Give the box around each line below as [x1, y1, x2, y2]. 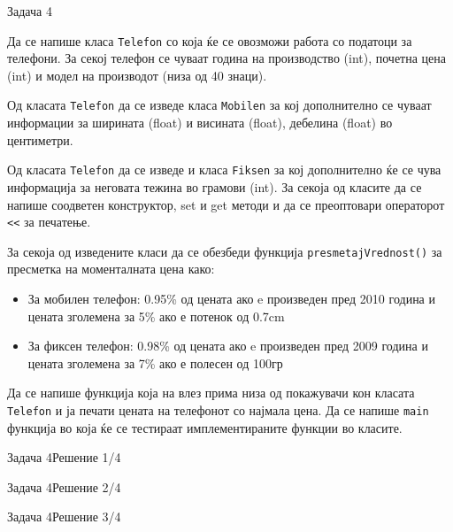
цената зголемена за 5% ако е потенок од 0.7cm [27, 306, 285, 325]
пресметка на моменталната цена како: [7, 259, 215, 278]
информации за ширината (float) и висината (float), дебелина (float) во [7, 113, 393, 132]
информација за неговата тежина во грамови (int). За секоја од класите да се [7, 177, 422, 196]
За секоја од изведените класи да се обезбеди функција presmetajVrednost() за [7, 242, 442, 260]
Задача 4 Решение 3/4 [7, 507, 121, 526]
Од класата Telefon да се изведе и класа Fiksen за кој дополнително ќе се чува [7, 160, 441, 179]
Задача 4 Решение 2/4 [7, 477, 121, 496]
